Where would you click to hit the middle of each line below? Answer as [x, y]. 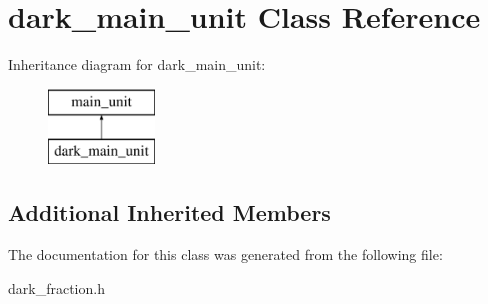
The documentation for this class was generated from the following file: [225, 254]
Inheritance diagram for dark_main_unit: [137, 64]
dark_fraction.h [56, 287]
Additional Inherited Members [169, 212]
